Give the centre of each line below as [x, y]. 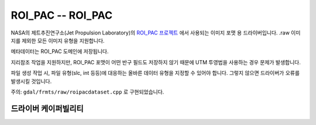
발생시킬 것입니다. [31, 81]
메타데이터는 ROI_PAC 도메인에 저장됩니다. [60, 51]
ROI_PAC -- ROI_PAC [62, 15]
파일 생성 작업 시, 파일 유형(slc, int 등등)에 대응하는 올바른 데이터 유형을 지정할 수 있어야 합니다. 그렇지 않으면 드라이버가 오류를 [155, 73]
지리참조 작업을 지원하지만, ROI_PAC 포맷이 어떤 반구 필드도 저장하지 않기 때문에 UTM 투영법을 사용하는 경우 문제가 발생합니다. [156, 62]
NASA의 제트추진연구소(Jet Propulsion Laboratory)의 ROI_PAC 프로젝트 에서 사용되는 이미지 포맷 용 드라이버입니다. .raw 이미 [156, 33]
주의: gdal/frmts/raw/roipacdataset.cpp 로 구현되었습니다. [87, 92]
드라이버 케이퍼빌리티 [47, 108]
